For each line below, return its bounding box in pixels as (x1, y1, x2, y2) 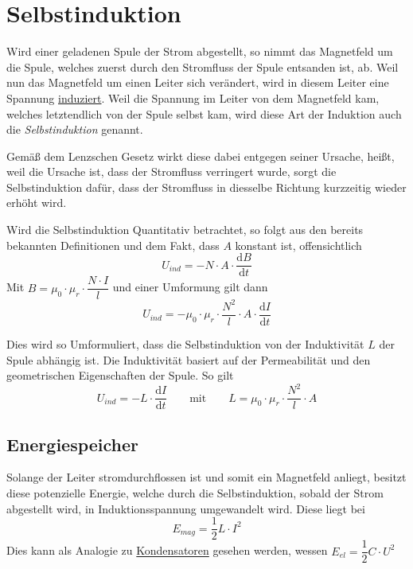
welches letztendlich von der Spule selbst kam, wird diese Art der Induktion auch (6, 105, 402, 122)
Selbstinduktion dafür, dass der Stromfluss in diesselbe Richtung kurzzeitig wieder (6, 178, 407, 195)
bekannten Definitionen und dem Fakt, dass (6, 236, 220, 253)
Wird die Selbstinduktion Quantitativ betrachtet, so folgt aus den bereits (6, 221, 364, 238)
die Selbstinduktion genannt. (6, 121, 143, 138)
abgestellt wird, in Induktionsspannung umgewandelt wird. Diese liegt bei (6, 500, 365, 516)
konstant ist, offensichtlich (235, 236, 362, 253)
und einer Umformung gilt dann (112, 279, 268, 295)
